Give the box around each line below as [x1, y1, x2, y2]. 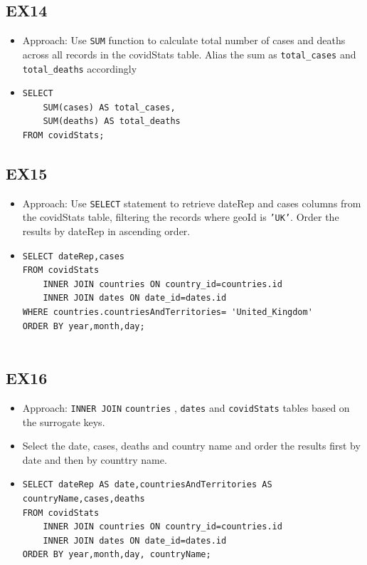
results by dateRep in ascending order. [22, 224, 191, 239]
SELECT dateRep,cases [22, 251, 124, 261]
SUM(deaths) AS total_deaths [43, 116, 181, 127]
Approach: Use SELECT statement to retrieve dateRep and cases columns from [22, 195, 361, 210]
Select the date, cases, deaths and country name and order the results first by [22, 438, 361, 453]
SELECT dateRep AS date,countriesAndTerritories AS [22, 480, 272, 490]
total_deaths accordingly [22, 61, 137, 76]
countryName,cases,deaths [22, 494, 145, 504]
